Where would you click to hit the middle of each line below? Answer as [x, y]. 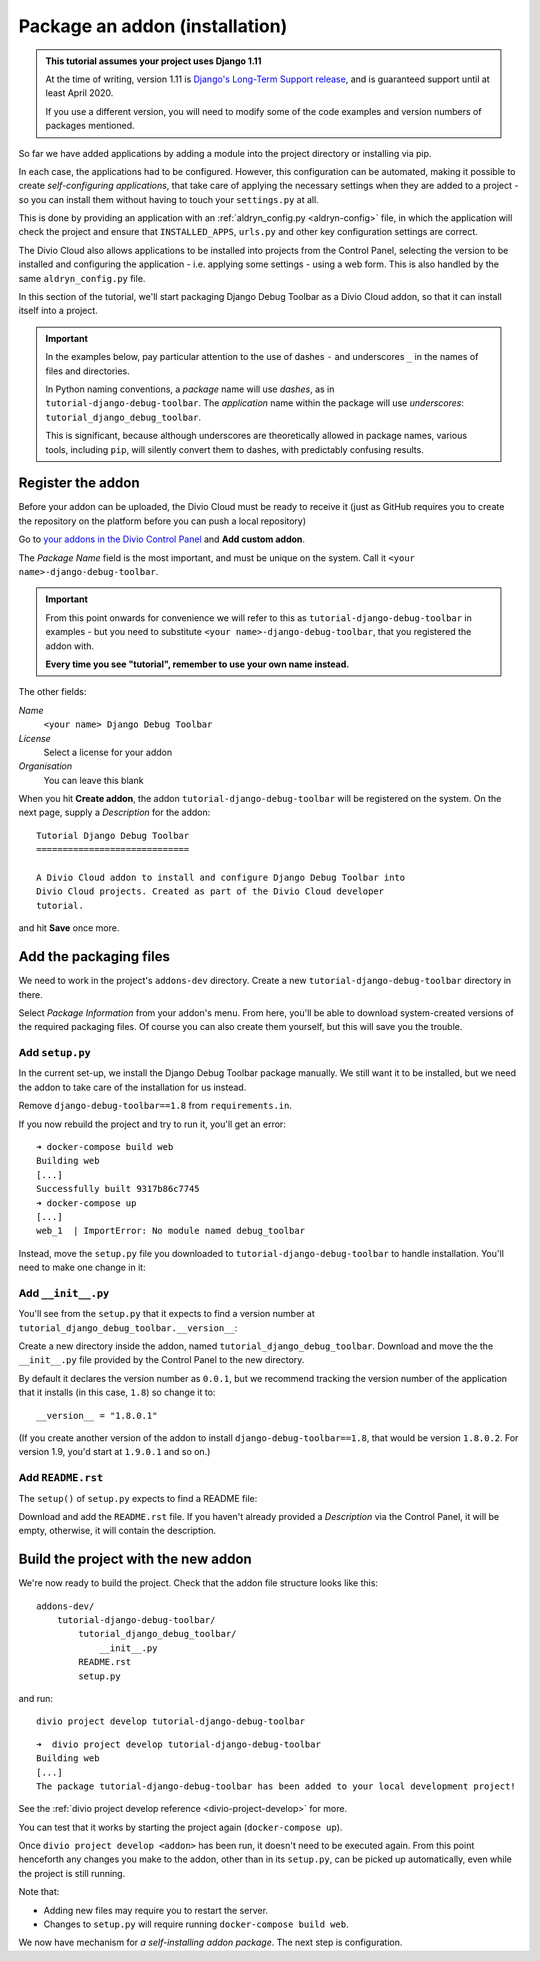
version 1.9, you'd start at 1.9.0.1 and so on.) [114, 1452]
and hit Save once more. [69, 928]
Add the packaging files [94, 956]
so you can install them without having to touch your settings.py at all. [168, 199]
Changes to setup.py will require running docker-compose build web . [196, 1924]
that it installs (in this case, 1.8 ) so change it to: [117, 1392]
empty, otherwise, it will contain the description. [117, 1531]
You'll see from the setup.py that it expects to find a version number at [166, 1314]
